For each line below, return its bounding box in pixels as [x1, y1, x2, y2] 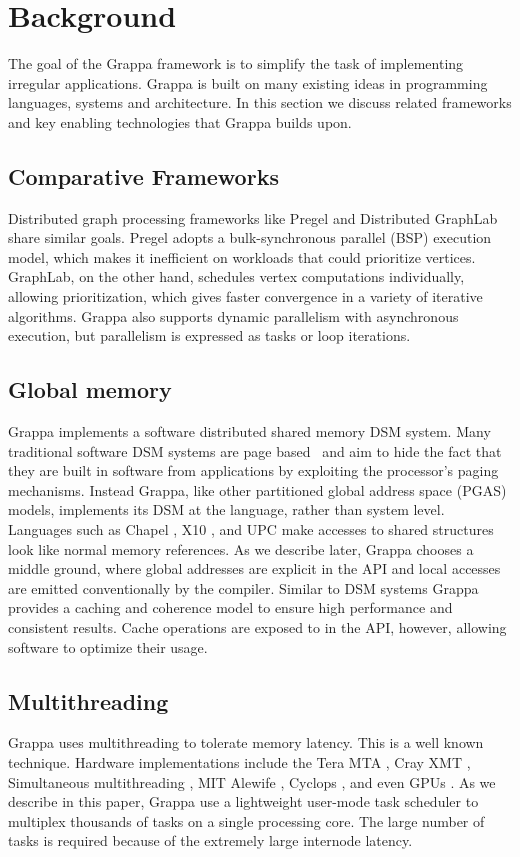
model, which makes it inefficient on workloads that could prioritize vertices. [8, 246, 476, 267]
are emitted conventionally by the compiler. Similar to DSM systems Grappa [8, 577, 479, 598]
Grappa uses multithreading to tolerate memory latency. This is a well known [8, 732, 484, 753]
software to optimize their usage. [8, 636, 208, 657]
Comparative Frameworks [8, 160, 279, 191]
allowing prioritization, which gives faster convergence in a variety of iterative [8, 286, 483, 307]
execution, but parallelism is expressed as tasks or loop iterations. [8, 325, 411, 346]
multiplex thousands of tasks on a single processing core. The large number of [8, 810, 485, 831]
